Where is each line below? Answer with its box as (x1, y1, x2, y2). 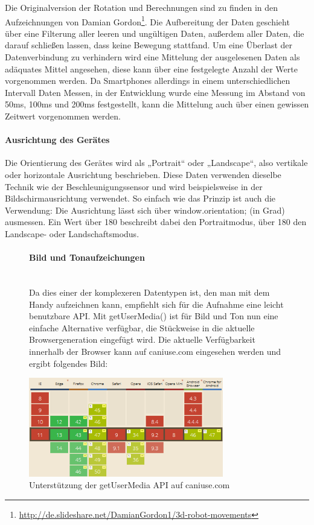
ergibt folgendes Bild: (29, 357, 108, 369)
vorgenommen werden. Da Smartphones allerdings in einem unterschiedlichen (5, 74, 290, 87)
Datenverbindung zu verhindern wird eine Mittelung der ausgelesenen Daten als (5, 51, 300, 63)
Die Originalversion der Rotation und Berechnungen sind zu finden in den (5, 1, 278, 13)
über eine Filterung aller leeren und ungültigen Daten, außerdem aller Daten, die (5, 27, 304, 39)
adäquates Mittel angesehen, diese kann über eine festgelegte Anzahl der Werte (5, 62, 298, 75)
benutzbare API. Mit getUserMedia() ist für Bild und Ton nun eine (29, 310, 278, 322)
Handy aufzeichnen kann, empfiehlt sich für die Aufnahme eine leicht (29, 297, 284, 310)
